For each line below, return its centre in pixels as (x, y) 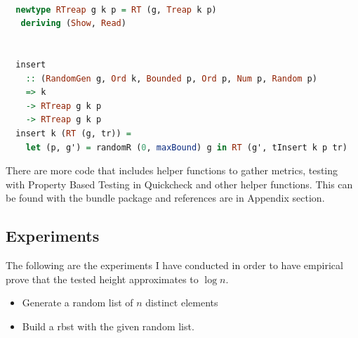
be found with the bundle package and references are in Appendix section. (165, 198)
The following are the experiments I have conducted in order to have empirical (174, 265)
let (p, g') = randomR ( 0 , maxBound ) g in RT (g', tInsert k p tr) (186, 147)
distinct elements (182, 303)
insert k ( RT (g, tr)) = (73, 133)
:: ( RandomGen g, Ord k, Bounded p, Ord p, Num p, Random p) (171, 78)
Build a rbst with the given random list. (108, 326)
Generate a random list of (78, 303)
